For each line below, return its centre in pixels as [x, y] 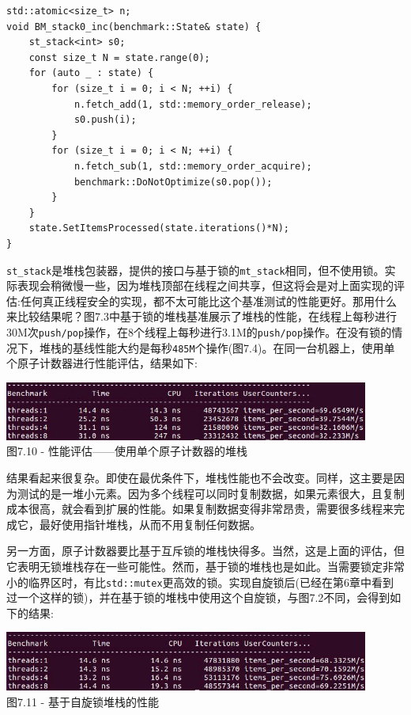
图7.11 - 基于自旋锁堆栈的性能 [83, 701]
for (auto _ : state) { [91, 73]
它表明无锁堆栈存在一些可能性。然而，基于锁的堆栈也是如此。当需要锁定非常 [205, 566]
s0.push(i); [105, 120]
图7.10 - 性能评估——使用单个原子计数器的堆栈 [127, 451]
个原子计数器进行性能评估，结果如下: [102, 363]
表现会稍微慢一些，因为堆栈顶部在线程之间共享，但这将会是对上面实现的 [205, 285]
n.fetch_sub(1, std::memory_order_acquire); [193, 166]
